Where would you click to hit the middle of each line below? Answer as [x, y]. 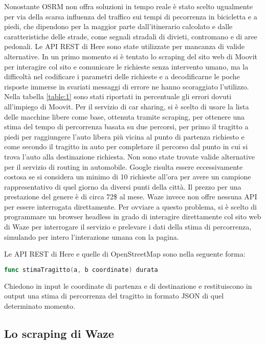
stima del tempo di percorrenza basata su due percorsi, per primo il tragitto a [126, 127]
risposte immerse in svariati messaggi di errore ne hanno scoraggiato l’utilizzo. [127, 86]
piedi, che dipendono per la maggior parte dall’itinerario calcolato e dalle [118, 26]
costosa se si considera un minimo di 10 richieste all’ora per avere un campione [128, 177]
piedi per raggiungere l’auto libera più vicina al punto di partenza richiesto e [124, 136]
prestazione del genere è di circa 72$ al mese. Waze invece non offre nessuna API [131, 197]
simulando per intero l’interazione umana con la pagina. [92, 236]
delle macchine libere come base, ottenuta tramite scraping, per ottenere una [125, 116]
